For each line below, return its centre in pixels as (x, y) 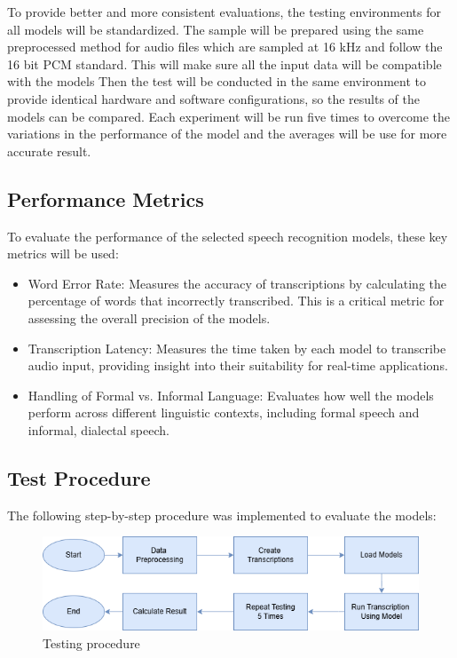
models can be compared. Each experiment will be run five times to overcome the (228, 116)
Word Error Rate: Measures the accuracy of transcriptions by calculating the (237, 283)
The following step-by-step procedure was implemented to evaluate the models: (222, 515)
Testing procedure (91, 643)
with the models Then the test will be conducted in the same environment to (217, 81)
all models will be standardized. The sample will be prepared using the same (216, 29)
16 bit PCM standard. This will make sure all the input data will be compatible (225, 63)
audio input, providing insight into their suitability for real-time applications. (238, 365)
